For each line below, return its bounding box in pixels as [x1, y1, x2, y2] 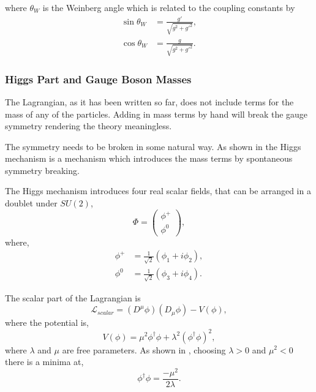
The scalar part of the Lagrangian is [5, 291, 141, 304]
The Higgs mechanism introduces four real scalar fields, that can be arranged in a [5, 184, 311, 197]
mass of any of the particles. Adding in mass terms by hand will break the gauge [5, 107, 308, 120]
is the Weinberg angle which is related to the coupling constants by [42, 1, 295, 13]
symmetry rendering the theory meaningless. [5, 119, 172, 132]
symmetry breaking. [5, 164, 80, 176]
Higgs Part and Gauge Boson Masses [5, 71, 192, 86]
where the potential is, [5, 316, 89, 329]
